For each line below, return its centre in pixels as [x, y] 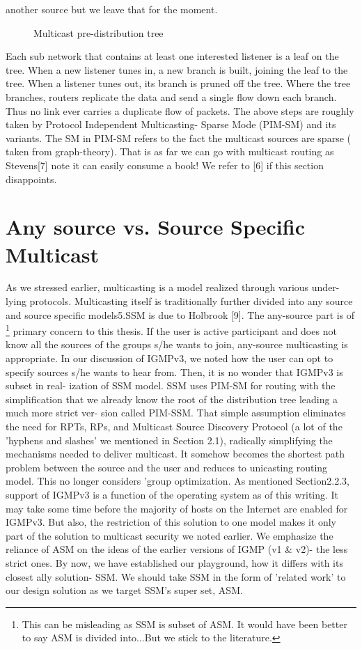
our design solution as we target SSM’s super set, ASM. [124, 590]
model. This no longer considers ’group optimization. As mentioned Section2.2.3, [178, 481]
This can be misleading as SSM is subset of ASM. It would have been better [184, 624]
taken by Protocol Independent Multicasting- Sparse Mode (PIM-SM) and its [171, 124]
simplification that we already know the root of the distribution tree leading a [172, 399]
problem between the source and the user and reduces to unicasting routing [167, 467]
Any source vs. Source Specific [155, 227]
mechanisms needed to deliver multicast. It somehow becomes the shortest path [175, 454]
